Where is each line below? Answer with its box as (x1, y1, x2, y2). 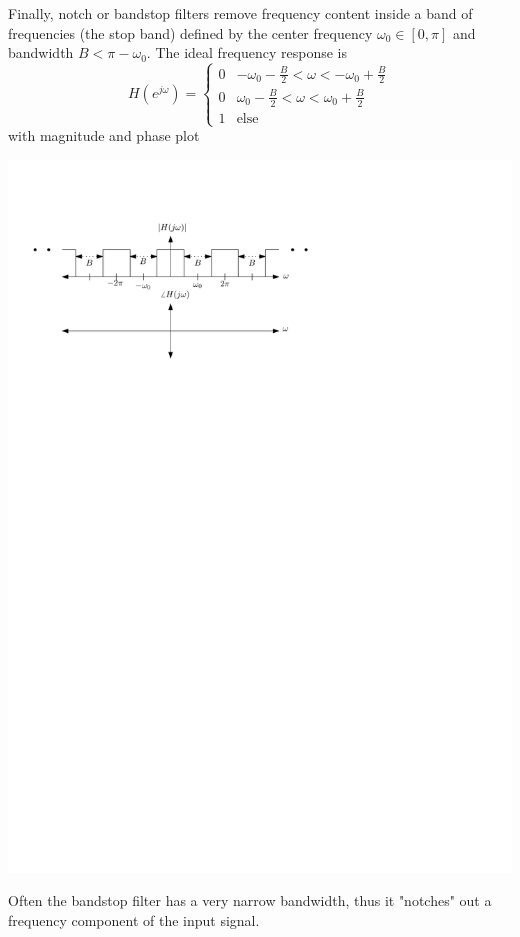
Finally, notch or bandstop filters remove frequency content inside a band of (8, 3, 473, 23)
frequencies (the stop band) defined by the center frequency (8, 22, 373, 43)
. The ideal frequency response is (146, 42, 348, 63)
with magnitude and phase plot (8, 125, 200, 146)
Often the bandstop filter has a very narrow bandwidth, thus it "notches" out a (8, 890, 492, 911)
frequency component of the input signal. (8, 909, 260, 930)
